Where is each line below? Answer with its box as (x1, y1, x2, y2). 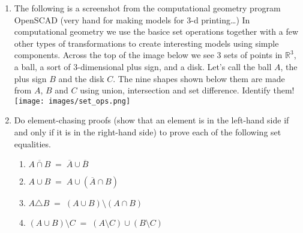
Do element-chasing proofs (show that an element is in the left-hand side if (14, 114, 289, 126)
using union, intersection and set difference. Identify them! (80, 84, 295, 96)
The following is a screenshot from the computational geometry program (14, 2, 281, 14)
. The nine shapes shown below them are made (113, 72, 285, 84)
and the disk (58, 72, 104, 84)
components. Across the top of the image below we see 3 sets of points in (14, 49, 283, 61)
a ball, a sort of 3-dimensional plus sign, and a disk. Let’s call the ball (14, 60, 272, 72)
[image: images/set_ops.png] (14, 96, 131, 105)
